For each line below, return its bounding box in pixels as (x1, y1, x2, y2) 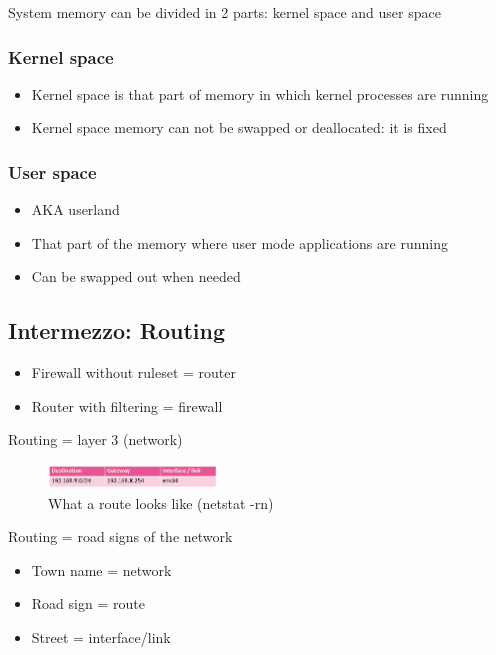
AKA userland (31, 199, 120, 220)
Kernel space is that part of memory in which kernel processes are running (31, 83, 489, 104)
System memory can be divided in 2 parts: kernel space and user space (8, 2, 441, 22)
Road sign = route (31, 593, 145, 614)
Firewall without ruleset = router (31, 362, 237, 383)
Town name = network (31, 559, 172, 580)
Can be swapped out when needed (31, 266, 241, 287)
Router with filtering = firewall (31, 395, 223, 416)
